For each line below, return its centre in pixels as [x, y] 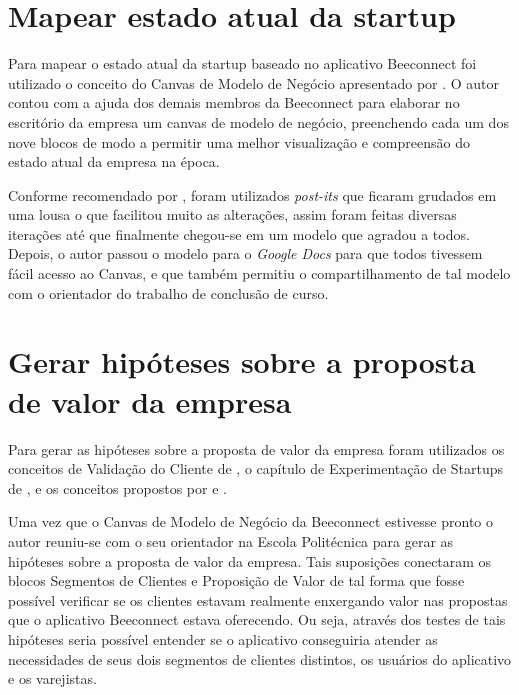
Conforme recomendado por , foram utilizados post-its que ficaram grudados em [252, 194]
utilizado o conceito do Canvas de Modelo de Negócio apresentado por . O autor [254, 82]
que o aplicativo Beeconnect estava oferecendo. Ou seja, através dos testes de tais [257, 619]
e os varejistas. [52, 678]
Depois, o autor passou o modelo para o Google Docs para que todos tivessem [245, 253]
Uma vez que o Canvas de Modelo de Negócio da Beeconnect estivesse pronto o [250, 521]
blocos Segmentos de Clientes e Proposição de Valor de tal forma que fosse [236, 580]
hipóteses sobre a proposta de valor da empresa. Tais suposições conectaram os [250, 560]
